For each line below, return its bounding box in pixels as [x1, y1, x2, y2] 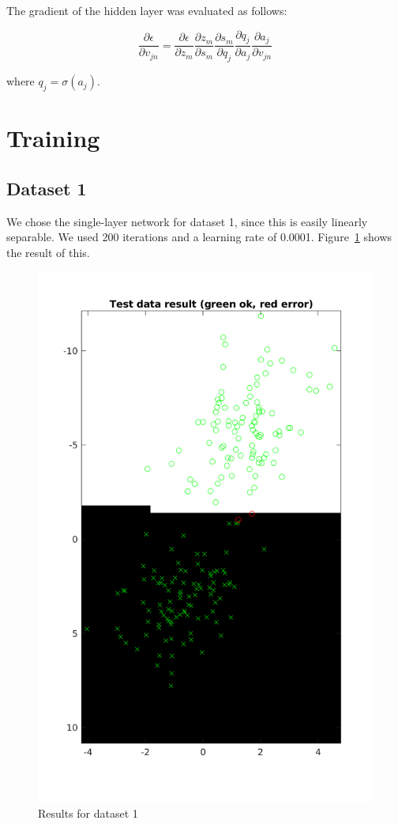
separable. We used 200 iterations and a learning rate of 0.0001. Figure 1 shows [6, 229, 392, 245]
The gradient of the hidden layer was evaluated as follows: [6, 2, 287, 18]
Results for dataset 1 [38, 805, 138, 822]
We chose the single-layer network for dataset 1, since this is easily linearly [6, 213, 368, 229]
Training [6, 122, 100, 154]
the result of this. [6, 244, 90, 260]
